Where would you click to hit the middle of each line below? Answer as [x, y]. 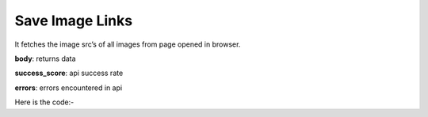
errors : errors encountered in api [69, 88]
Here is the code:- [44, 102]
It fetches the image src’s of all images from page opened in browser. [128, 44]
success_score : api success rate [69, 73]
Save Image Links [74, 21]
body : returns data [45, 58]
